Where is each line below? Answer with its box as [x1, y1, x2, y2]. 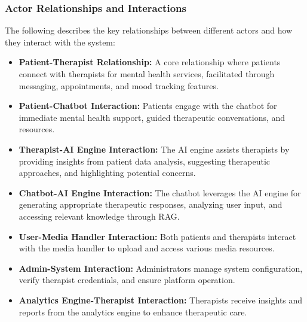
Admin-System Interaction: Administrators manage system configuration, [19, 262, 303, 274]
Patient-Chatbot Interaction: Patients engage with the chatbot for [19, 99, 277, 112]
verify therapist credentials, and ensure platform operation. [19, 274, 235, 286]
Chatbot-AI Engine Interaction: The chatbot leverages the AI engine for [19, 186, 301, 199]
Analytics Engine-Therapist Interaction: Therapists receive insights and [19, 293, 303, 306]
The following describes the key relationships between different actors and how [5, 24, 293, 37]
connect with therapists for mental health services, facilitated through [19, 68, 275, 80]
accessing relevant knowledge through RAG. [19, 209, 180, 222]
